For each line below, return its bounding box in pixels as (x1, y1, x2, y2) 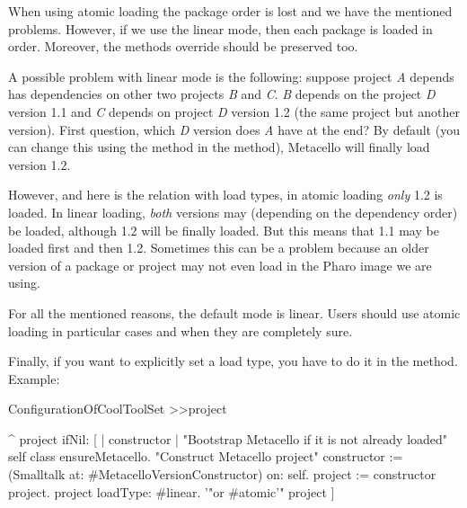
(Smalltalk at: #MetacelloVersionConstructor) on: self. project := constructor (8, 465, 436, 484)
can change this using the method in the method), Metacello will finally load (8, 138, 430, 156)
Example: (8, 369, 60, 388)
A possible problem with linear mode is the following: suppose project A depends (8, 67, 454, 85)
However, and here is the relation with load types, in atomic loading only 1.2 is (8, 185, 443, 204)
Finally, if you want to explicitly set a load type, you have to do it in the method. (8, 352, 458, 370)
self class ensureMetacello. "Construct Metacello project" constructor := (8, 447, 403, 466)
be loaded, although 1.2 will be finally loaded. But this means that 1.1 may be (8, 220, 439, 239)
